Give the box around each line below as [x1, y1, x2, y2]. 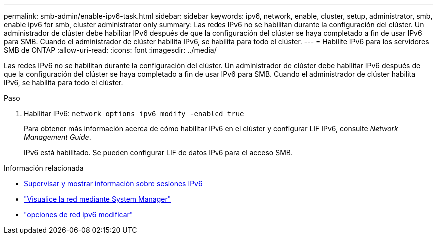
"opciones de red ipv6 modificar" [24, 210, 133, 219]
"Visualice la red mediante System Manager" [24, 195, 171, 203]
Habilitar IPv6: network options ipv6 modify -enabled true [24, 109, 244, 118]
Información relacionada [4, 164, 84, 172]
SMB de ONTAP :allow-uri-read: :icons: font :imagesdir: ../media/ [4, 46, 217, 54]
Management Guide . [24, 133, 91, 141]
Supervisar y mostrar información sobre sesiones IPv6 [24, 179, 203, 188]
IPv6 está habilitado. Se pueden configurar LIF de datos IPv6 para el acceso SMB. [24, 148, 293, 157]
